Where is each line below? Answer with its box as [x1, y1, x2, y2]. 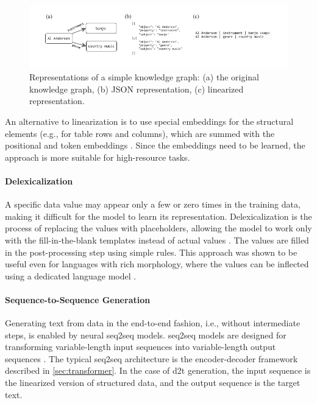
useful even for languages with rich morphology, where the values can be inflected [5, 258, 309, 270]
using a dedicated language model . [5, 269, 137, 282]
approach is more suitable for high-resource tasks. [5, 150, 190, 163]
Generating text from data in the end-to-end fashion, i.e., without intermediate [5, 317, 301, 329]
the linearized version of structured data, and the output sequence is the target [5, 376, 301, 389]
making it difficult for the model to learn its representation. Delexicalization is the [5, 209, 312, 222]
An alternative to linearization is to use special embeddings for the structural [5, 114, 294, 127]
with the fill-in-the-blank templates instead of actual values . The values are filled [5, 233, 309, 246]
